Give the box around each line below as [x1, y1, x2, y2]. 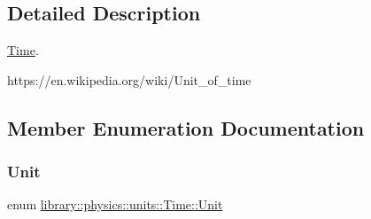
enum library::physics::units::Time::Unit [7, 195, 223, 214]
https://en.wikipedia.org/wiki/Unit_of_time [7, 70, 251, 89]
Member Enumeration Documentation [7, 113, 365, 141]
